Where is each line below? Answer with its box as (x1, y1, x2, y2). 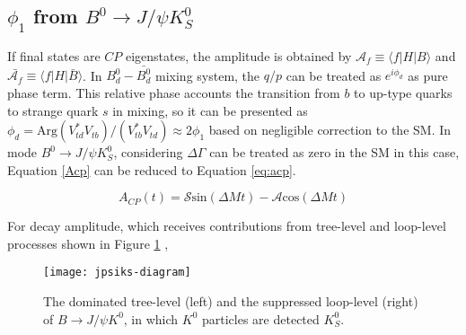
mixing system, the (155, 66, 260, 84)
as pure (408, 66, 448, 84)
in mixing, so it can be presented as (112, 101, 308, 119)
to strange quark (7, 101, 99, 119)
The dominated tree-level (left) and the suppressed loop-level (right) (43, 292, 418, 311)
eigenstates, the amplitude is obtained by (125, 47, 352, 65)
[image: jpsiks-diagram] (43, 266, 191, 279)
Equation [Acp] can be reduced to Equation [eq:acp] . (7, 160, 296, 179)
